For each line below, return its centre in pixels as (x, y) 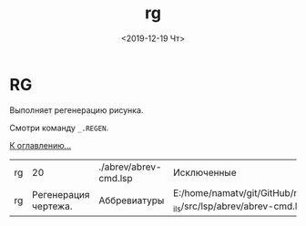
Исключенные (204, 172)
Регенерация (61, 194)
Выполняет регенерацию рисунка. (76, 110)
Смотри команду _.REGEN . (59, 128)
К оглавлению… (41, 145)
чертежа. (52, 206)
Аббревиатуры (132, 200)
